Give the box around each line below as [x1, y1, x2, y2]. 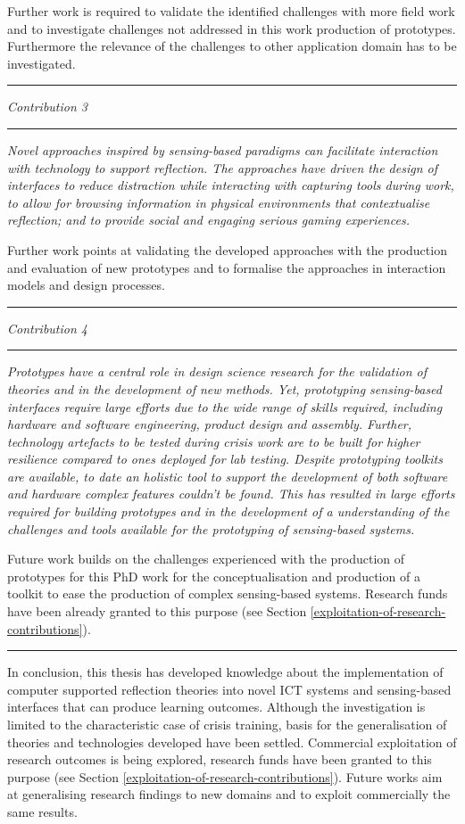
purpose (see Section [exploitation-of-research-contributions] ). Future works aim [7, 767, 443, 786]
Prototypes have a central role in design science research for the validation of [7, 362, 428, 381]
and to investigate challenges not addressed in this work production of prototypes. [7, 19, 456, 37]
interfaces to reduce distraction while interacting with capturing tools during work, [7, 176, 454, 194]
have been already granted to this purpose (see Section [7, 602, 307, 621]
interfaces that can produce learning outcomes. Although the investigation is [7, 697, 426, 716]
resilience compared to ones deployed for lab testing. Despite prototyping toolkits [7, 449, 443, 468]
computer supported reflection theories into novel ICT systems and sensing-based [7, 680, 452, 698]
